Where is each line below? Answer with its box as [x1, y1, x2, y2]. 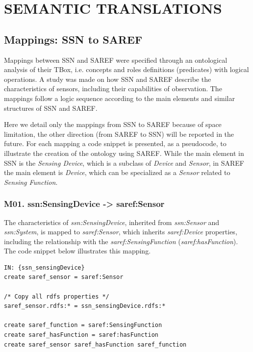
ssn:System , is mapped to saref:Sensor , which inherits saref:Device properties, [4, 226, 237, 237]
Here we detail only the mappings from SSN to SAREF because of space [4, 119, 222, 129]
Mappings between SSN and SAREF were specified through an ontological [4, 54, 228, 65]
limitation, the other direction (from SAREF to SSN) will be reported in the [4, 128, 234, 139]
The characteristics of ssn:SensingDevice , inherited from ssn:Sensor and [4, 217, 220, 227]
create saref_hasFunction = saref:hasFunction [4, 331, 158, 339]
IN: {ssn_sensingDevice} [4, 264, 85, 271]
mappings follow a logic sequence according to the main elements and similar [4, 93, 235, 103]
